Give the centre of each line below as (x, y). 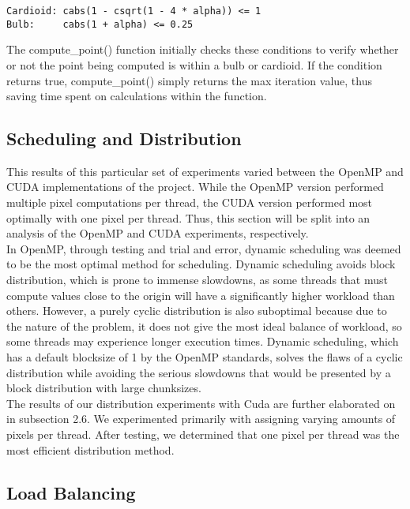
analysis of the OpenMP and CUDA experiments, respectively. (158, 233)
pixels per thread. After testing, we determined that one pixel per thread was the (203, 434)
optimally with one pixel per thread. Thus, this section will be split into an (188, 217)
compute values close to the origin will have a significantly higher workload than (201, 295)
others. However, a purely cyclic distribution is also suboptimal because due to (197, 311)
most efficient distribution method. (90, 449)
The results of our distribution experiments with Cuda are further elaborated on (201, 403)
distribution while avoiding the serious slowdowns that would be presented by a (199, 372)
